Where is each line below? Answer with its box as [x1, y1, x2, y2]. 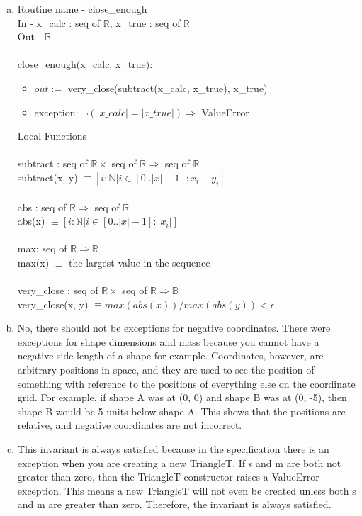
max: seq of [17, 241, 67, 256]
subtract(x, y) [17, 169, 78, 184]
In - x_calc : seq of [17, 15, 101, 30]
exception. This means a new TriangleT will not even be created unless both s [17, 483, 356, 498]
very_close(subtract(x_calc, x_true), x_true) [67, 80, 268, 95]
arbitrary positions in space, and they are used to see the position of [17, 362, 315, 377]
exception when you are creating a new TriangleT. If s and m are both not [17, 455, 341, 470]
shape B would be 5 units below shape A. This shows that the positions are [17, 403, 346, 418]
